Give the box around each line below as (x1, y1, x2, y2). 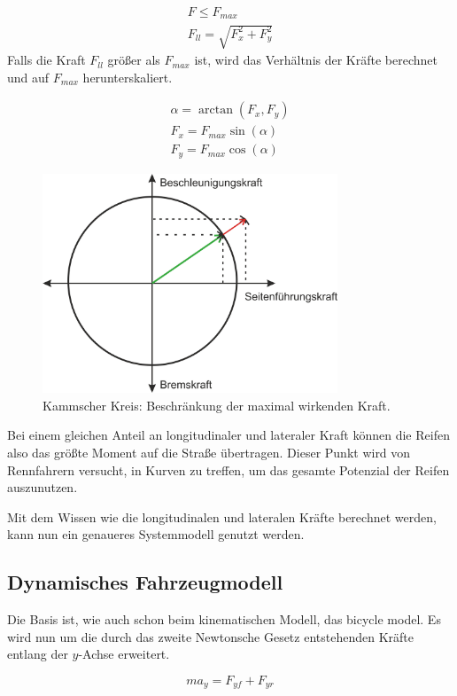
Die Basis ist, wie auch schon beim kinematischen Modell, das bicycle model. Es (7, 610, 441, 629)
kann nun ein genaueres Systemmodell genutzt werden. (7, 525, 305, 544)
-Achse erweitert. (78, 645, 170, 663)
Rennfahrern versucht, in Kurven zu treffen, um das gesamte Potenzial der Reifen (7, 460, 450, 479)
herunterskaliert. (82, 67, 173, 86)
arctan (198, 104, 233, 117)
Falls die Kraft (7, 51, 86, 69)
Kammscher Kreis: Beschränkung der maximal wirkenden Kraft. (43, 395, 391, 414)
